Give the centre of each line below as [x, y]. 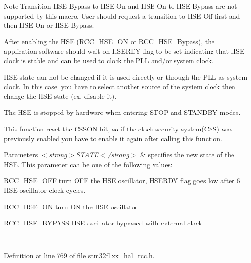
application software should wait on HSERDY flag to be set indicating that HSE [124, 51]
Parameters [21, 155]
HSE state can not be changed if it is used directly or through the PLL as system [126, 77]
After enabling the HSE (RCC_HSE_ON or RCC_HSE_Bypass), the [109, 41]
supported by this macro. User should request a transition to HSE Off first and [122, 15]
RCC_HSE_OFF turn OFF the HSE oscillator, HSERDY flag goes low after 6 [122, 180]
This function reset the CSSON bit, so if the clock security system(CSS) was [118, 128]
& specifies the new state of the [187, 155]
